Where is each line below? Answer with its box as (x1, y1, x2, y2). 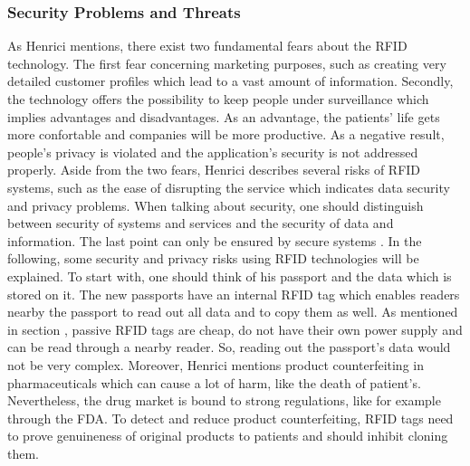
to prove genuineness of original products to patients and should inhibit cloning (7, 426, 448, 445)
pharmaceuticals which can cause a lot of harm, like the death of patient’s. (7, 373, 421, 392)
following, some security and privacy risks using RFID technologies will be (7, 249, 419, 268)
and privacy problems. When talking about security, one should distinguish (7, 195, 424, 214)
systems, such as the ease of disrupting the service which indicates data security (7, 177, 450, 196)
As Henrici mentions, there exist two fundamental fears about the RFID (7, 36, 408, 55)
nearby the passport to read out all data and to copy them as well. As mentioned (7, 302, 458, 321)
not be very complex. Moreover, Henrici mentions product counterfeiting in (7, 355, 424, 374)
